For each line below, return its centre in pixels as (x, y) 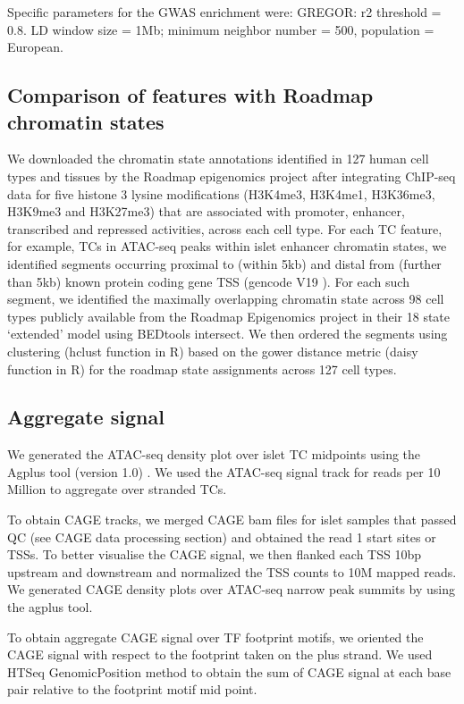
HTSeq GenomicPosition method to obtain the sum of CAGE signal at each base (229, 671)
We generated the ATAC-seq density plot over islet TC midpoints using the (214, 454)
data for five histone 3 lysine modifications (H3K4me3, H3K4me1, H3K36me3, (221, 193)
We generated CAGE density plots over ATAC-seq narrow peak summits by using (231, 589)
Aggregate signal (86, 417)
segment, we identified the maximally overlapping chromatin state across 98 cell (226, 299)
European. (35, 47)
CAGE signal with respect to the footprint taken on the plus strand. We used (220, 654)
